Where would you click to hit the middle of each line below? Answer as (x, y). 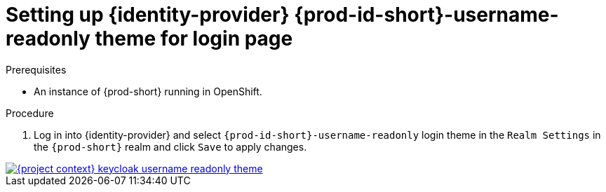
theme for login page (194, 39)
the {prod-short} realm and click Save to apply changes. (170, 146)
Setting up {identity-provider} (148, 15)
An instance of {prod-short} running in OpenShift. (148, 91)
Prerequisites (36, 69)
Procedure (30, 113)
